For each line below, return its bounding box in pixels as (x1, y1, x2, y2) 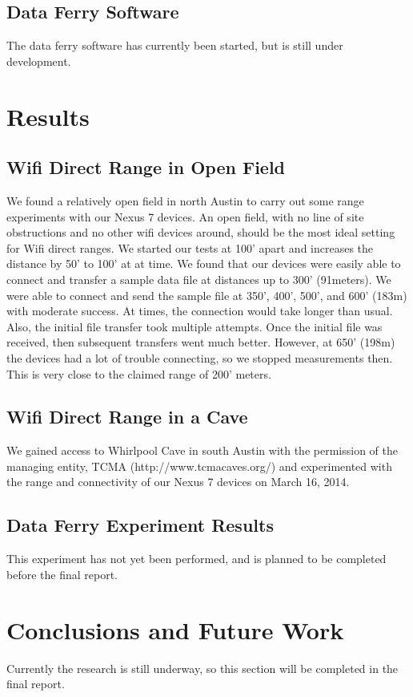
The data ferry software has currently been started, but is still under (6, 37, 343, 54)
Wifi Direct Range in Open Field (6, 155, 286, 180)
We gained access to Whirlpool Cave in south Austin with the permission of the (6, 442, 398, 459)
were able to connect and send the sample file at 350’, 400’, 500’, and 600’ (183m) (6, 286, 407, 303)
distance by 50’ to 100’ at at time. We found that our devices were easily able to (6, 255, 401, 272)
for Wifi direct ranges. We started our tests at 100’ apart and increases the (6, 239, 374, 256)
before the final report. (6, 565, 118, 582)
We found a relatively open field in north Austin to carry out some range (6, 192, 364, 209)
